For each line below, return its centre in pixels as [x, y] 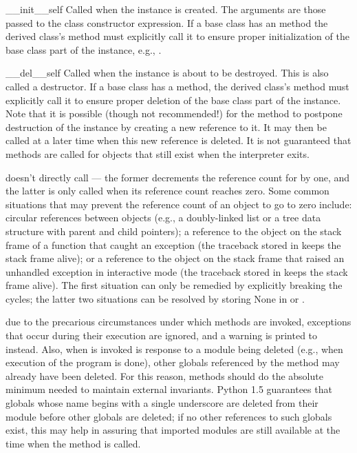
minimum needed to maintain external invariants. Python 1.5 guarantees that [169, 389]
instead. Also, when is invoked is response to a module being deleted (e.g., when [174, 349]
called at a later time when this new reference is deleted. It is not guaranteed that [178, 140]
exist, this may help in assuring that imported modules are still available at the [173, 430]
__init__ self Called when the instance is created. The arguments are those [166, 9]
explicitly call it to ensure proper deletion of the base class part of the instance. [173, 100]
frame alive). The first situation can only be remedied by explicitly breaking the [174, 285]
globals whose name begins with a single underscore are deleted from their [162, 403]
